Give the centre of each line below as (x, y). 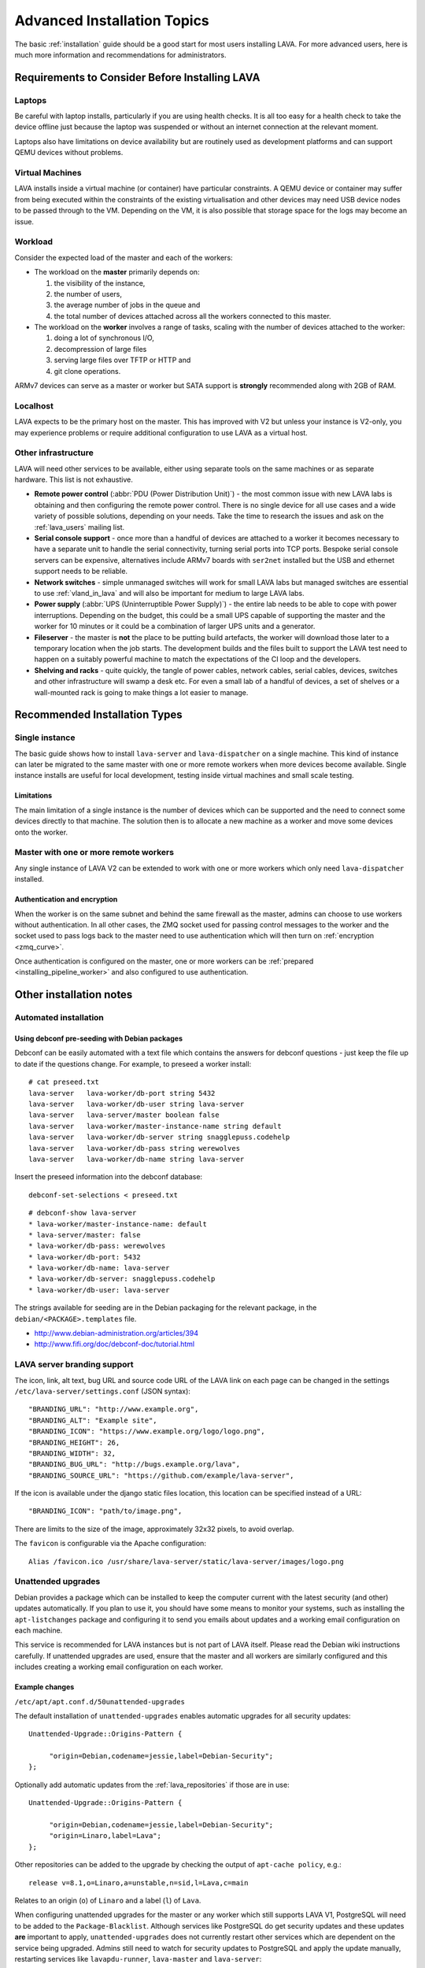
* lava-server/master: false (85, 1235)
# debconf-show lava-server (83, 1213)
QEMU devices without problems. (69, 153)
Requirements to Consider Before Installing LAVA (137, 78)
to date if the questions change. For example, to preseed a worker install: (133, 1064)
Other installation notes (74, 995)
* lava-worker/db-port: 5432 (85, 1257)
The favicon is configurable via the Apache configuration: (110, 1544)
